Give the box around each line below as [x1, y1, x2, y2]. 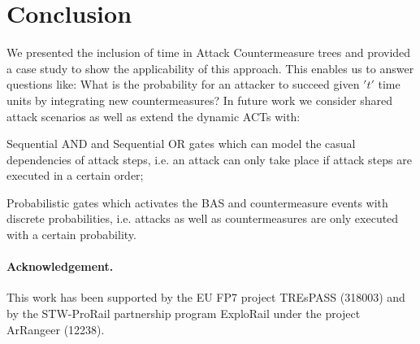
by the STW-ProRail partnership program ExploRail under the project [6, 305, 361, 322]
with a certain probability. [6, 226, 136, 243]
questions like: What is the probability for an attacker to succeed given [6, 76, 360, 93]
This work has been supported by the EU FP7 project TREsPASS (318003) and [6, 289, 405, 306]
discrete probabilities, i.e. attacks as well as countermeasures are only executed [6, 210, 399, 227]
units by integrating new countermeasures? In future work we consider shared [6, 91, 393, 108]
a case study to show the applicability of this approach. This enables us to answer [6, 59, 414, 76]
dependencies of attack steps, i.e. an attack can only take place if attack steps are [6, 150, 412, 168]
